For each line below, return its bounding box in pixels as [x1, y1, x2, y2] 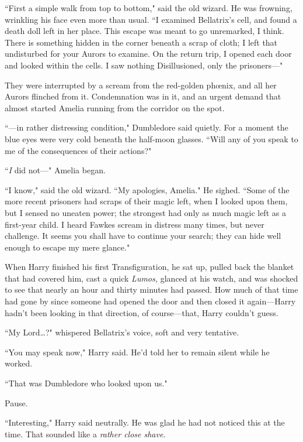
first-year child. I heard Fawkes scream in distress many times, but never [5, 218, 264, 230]
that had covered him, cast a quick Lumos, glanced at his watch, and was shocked [5, 272, 298, 284]
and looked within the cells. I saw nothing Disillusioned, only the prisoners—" [5, 59, 283, 71]
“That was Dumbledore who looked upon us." [5, 377, 168, 389]
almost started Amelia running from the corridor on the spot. [5, 101, 225, 114]
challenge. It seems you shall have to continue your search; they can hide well [5, 229, 281, 242]
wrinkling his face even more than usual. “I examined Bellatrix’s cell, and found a [5, 13, 297, 25]
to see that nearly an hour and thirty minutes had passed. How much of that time [5, 283, 298, 296]
